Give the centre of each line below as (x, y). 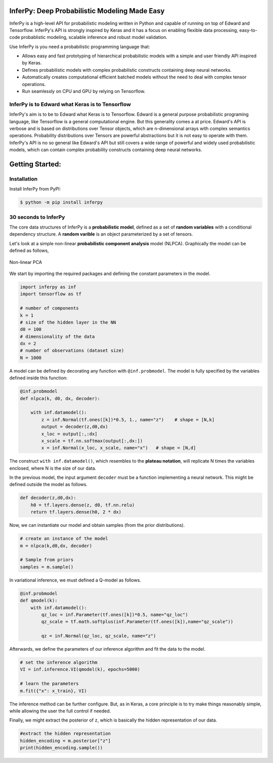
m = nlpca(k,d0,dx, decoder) (56, 546)
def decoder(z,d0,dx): (48, 498)
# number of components (50, 308)
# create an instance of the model (64, 539)
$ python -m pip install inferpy (61, 203)
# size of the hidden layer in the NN (68, 322)
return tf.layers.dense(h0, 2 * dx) (76, 512)
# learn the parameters (50, 684)
